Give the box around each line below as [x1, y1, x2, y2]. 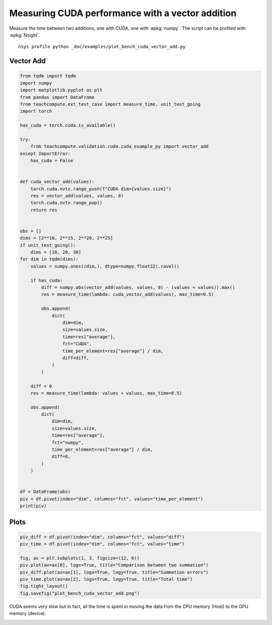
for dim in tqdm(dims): [20, 256, 79, 262]
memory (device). [9, 610, 46, 616]
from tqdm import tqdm [20, 73, 76, 79]
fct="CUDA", [62, 341, 92, 347]
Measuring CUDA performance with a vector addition [9, 8, 237, 19]
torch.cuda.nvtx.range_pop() [30, 200, 103, 206]
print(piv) [20, 503, 47, 509]
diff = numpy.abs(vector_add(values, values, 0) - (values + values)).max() [41, 285, 235, 291]
